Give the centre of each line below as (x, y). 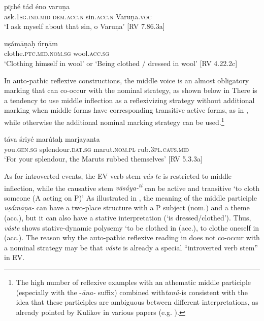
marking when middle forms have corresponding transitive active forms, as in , (126, 110)
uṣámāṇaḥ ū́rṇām (31, 43)
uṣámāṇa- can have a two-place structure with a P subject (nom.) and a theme (127, 207)
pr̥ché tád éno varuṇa (37, 6)
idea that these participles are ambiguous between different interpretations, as (137, 302)
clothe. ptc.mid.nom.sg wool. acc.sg (57, 53)
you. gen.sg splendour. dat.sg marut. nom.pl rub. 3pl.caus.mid (97, 149)
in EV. (14, 257)
